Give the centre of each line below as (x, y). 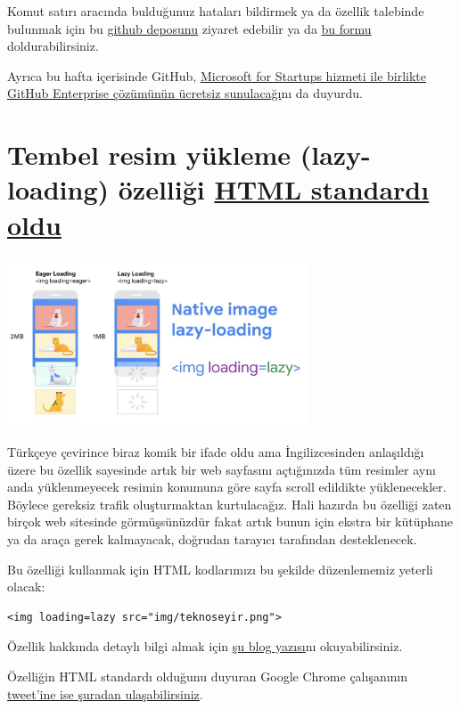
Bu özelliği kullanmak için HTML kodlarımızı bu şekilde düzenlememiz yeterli (220, 569)
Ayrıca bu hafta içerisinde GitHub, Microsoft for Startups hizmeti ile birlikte (217, 75)
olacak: (26, 587)
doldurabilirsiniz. (53, 46)
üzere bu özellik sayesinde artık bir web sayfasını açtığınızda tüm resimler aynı (222, 469)
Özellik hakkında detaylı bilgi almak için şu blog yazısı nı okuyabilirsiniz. (205, 646)
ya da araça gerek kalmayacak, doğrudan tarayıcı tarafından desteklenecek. (212, 539)
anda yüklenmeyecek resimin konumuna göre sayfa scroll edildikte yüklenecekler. (227, 487)
